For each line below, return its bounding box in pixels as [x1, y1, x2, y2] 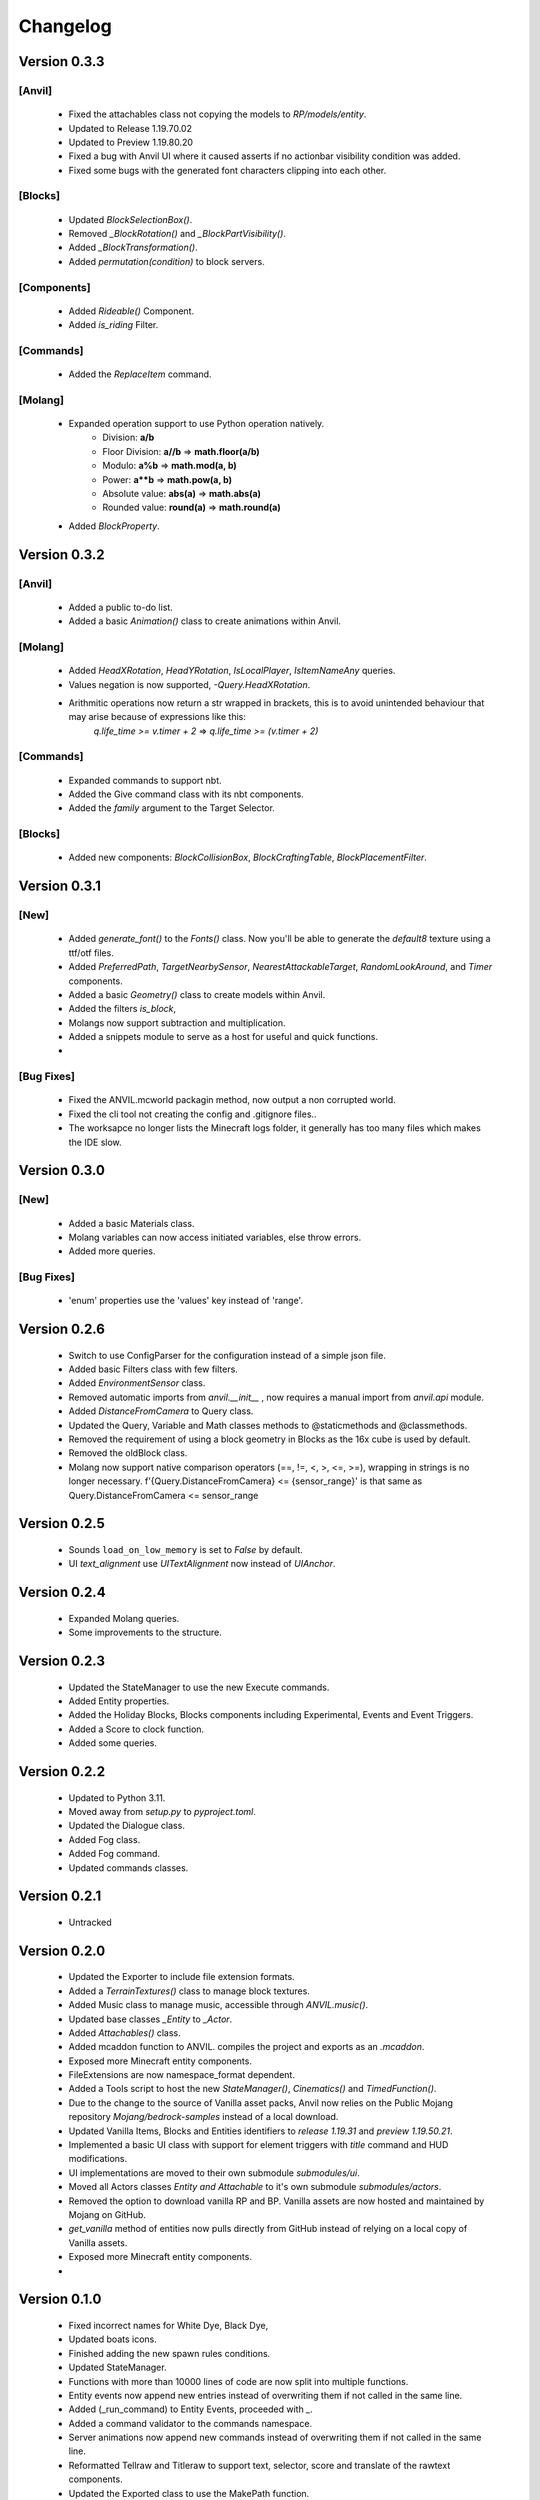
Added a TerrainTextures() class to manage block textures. [68, 1985, 310, 1997]
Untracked [68, 1916, 112, 1928]
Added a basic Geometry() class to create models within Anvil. [68, 988, 326, 1000]
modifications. [68, 2153, 128, 2165]
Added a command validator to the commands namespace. [68, 2417, 313, 2429]
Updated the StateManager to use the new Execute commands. [68, 1681, 330, 1693]
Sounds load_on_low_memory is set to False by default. [68, 1544, 304, 1555]
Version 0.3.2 [18, 546, 105, 563]
